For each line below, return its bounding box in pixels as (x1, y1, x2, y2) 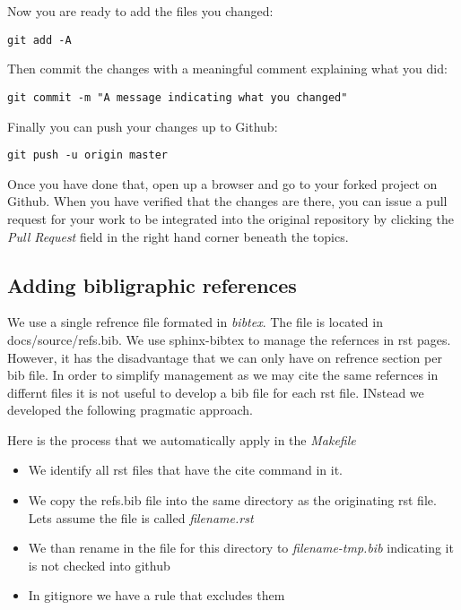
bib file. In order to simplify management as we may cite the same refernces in (7, 365, 439, 384)
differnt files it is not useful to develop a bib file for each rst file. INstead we (7, 382, 424, 401)
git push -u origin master (7, 149, 168, 162)
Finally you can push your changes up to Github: (7, 116, 278, 135)
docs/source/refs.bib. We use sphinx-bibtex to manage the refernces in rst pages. (7, 330, 451, 348)
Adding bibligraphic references (7, 271, 297, 298)
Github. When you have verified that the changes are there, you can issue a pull (7, 192, 448, 210)
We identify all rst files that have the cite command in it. (28, 460, 343, 479)
